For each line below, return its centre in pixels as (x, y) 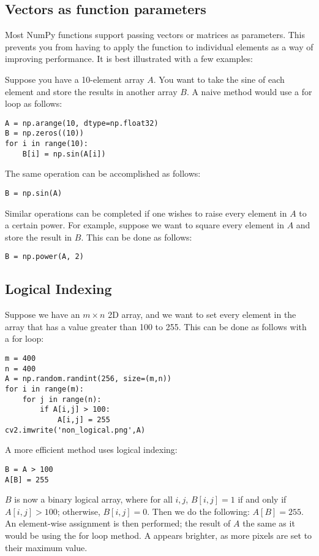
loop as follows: (34, 103)
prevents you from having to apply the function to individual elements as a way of (159, 46)
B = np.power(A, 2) (44, 257)
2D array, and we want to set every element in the (202, 315)
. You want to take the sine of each (219, 79)
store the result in (39, 237)
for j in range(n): (62, 399)
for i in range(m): (44, 389)
